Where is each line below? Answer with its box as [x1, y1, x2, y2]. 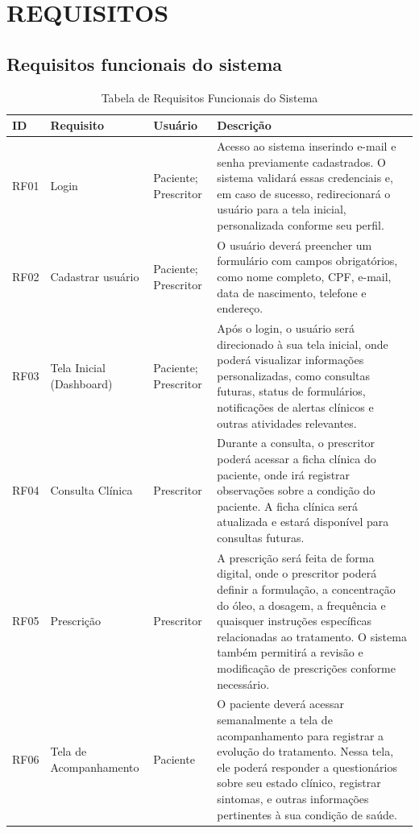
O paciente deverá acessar [217, 695, 345, 712]
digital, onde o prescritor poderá [217, 565, 377, 582]
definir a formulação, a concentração [217, 581, 396, 598]
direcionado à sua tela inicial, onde [217, 335, 388, 352]
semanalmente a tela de [217, 711, 333, 728]
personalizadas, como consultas [217, 367, 371, 383]
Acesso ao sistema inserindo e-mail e [217, 138, 396, 155]
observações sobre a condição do [217, 482, 375, 499]
